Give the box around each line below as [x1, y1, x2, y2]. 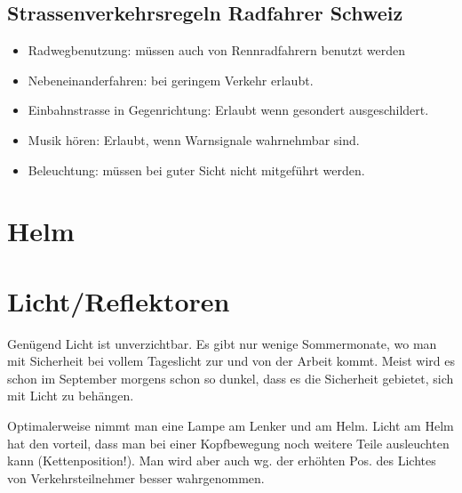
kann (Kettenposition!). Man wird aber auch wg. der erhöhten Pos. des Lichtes [7, 451, 436, 470]
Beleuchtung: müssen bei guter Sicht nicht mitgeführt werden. [28, 160, 365, 179]
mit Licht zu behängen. [7, 386, 134, 405]
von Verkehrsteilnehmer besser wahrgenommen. [7, 468, 265, 487]
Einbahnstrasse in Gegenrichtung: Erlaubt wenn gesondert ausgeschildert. [28, 101, 429, 119]
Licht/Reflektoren [7, 282, 230, 319]
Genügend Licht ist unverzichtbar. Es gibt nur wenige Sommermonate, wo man [7, 334, 437, 352]
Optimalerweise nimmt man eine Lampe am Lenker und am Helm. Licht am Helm [7, 416, 454, 435]
